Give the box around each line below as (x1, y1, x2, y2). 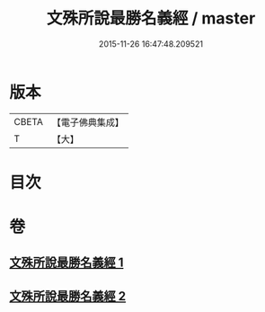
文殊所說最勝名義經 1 (9, 255, 124, 271)
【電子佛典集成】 (51, 116, 124, 129)
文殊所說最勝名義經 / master (46, 8, 256, 29)
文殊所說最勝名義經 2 (9, 289, 127, 304)
